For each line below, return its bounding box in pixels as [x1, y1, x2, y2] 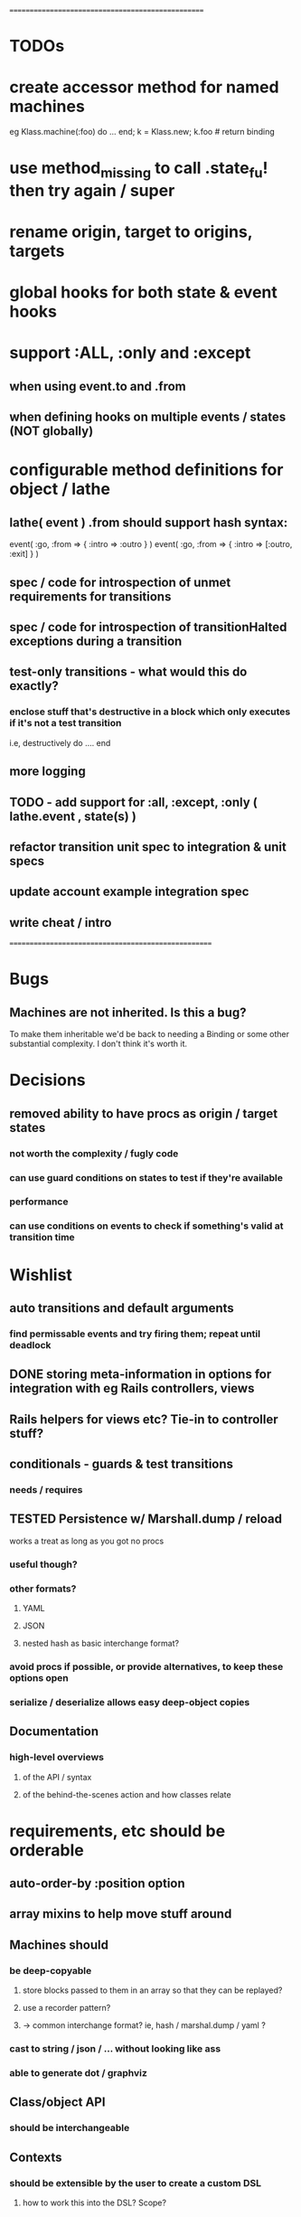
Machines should [9, 1937, 108, 1952]
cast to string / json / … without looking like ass [9, 2042, 221, 2055]
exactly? [9, 678, 59, 693]
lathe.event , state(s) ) [9, 808, 137, 824]
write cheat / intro [9, 915, 112, 930]
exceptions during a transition [9, 634, 183, 649]
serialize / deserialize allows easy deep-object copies [9, 1695, 250, 1708]
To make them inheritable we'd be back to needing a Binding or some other [9, 1029, 290, 1040]
